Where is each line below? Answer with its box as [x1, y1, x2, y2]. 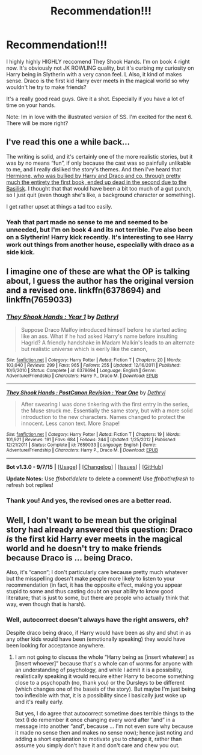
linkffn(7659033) [6, 295, 72, 305]
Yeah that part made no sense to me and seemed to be [6, 218, 168, 226]
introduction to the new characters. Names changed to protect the [20, 414, 185, 421]
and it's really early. [14, 698, 64, 706]
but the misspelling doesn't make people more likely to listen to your [6, 575, 176, 582]
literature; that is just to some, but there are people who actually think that [6, 594, 189, 602]
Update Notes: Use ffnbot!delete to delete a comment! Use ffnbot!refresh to [6, 475, 195, 482]
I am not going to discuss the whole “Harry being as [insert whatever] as [14, 653, 195, 661]
